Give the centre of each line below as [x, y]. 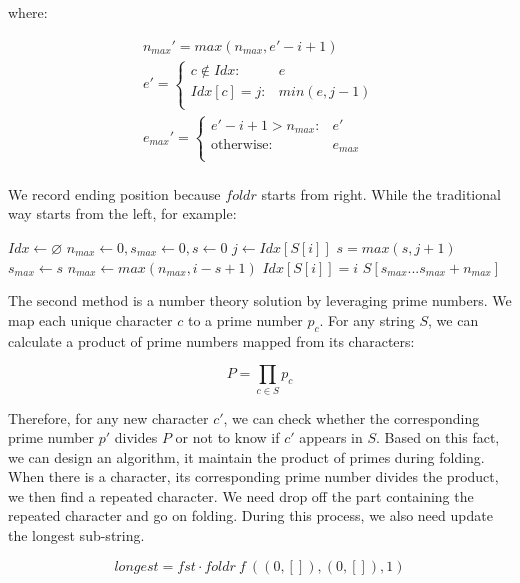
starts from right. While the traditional [381, 193]
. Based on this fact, [438, 437]
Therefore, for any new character [108, 417]
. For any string [367, 319]
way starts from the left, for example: [122, 213]
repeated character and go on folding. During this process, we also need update [250, 515]
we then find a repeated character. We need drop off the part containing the [241, 495]
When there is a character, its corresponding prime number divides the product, [253, 476]
